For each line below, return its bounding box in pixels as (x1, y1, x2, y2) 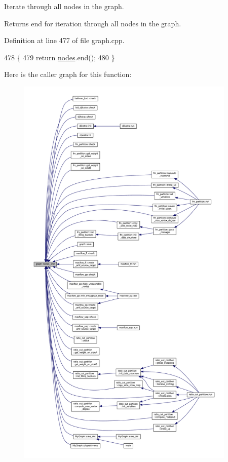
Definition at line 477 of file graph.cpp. (4, 35, 125, 46)
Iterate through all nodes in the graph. (4, 1, 124, 11)
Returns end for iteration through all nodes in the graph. (4, 18, 181, 28)
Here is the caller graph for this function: (4, 69, 132, 80)
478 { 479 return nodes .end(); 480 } (4, 52, 115, 62)
